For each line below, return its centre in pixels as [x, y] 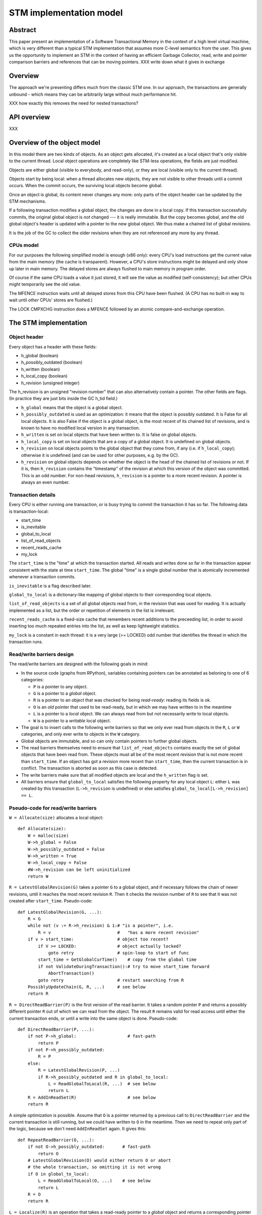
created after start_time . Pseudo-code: [51, 901]
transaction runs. [26, 642]
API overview [30, 117]
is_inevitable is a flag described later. [50, 586]
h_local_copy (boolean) [44, 376]
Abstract [23, 30]
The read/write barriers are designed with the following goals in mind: [79, 664]
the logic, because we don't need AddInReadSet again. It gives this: [78, 1129]
